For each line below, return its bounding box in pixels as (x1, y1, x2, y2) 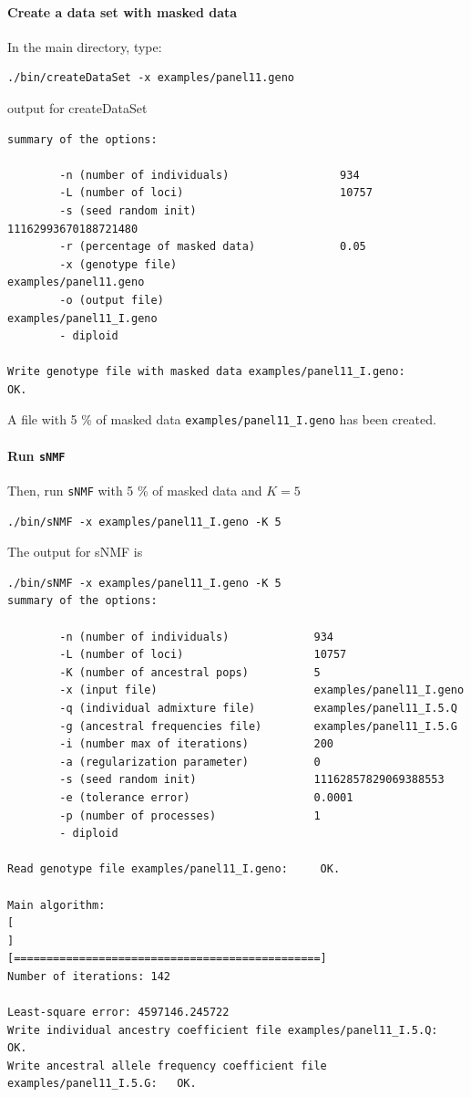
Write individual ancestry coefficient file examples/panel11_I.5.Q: (7, 1023, 438, 1037)
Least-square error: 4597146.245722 (7, 1006, 230, 1019)
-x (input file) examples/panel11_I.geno (59, 684, 465, 697)
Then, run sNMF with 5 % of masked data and (7, 481, 262, 499)
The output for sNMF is (7, 542, 143, 561)
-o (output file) (59, 293, 164, 307)
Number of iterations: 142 (7, 969, 170, 983)
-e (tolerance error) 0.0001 (59, 790, 353, 804)
